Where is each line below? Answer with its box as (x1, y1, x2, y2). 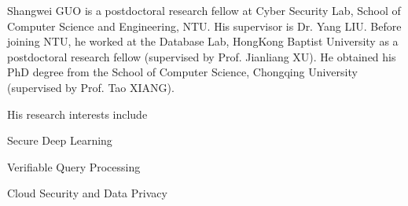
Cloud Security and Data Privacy (7, 185, 167, 201)
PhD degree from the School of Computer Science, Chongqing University (7, 64, 358, 80)
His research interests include (7, 105, 148, 122)
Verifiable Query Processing (7, 158, 141, 175)
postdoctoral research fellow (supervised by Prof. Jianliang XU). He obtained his (7, 48, 396, 64)
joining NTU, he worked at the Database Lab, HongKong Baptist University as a (7, 33, 399, 50)
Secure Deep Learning (7, 132, 112, 149)
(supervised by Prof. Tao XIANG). (7, 79, 175, 95)
